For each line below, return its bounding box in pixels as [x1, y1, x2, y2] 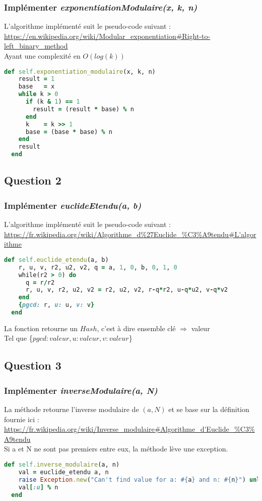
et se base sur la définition [168, 404, 249, 415]
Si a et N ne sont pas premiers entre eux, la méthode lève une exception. [4, 443, 228, 454]
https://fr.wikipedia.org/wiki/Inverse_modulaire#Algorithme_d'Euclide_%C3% [4, 424, 255, 434]
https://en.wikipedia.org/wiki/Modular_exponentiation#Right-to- [4, 30, 211, 41]
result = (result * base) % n [33, 105, 134, 113]
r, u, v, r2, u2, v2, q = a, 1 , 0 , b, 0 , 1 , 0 [18, 263, 177, 271]
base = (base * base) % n [25, 128, 112, 135]
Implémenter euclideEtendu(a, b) [4, 199, 142, 211]
